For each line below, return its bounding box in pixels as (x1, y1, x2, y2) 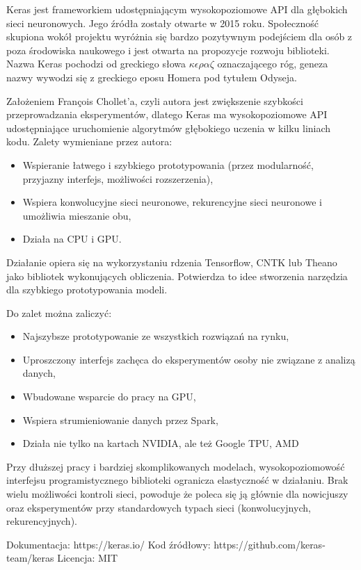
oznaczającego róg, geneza (217, 56, 328, 71)
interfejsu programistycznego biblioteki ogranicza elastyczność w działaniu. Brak (6, 473, 348, 487)
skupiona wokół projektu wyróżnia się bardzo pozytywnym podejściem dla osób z (6, 29, 353, 44)
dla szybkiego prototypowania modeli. (6, 282, 168, 297)
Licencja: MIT (57, 551, 118, 565)
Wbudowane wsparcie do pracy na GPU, (22, 389, 196, 404)
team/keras (6, 551, 54, 565)
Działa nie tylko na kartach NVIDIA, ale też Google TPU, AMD (22, 436, 299, 450)
